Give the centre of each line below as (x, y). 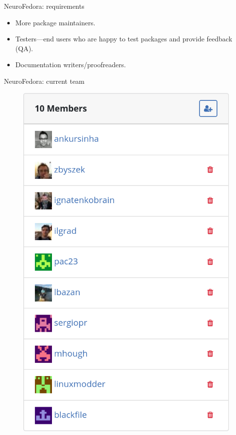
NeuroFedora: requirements (44, 6)
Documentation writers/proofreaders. (71, 65)
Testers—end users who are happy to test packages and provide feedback (124, 39)
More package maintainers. (55, 22)
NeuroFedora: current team (44, 81)
